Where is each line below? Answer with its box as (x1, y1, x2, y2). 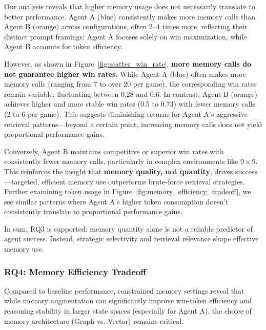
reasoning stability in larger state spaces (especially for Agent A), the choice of (4, 305, 252, 316)
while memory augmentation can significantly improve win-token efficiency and (4, 295, 252, 306)
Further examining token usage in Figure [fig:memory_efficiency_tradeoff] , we (4, 186, 251, 197)
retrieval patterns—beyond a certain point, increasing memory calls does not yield (4, 118, 262, 129)
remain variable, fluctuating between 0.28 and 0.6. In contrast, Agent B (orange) (4, 88, 257, 99)
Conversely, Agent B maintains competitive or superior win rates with (4, 146, 224, 156)
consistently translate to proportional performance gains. (4, 206, 182, 217)
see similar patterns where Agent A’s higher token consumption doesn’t (4, 196, 229, 207)
